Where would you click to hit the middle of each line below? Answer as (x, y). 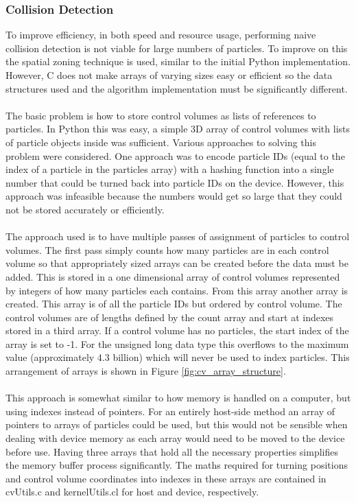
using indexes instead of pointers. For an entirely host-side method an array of (170, 411)
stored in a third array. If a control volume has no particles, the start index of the (177, 330)
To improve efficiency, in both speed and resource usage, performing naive (161, 35)
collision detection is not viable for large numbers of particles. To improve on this (177, 48)
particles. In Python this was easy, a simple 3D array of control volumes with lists (178, 129)
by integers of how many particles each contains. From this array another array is (177, 290)
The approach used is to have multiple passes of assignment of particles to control (178, 236)
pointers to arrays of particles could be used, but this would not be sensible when (177, 424)
